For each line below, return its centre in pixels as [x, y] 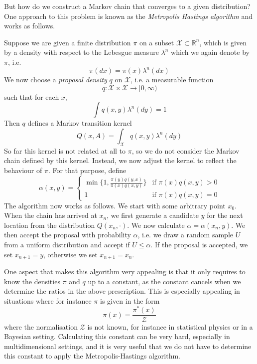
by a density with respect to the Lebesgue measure [81, 52]
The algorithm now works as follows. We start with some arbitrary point [115, 205]
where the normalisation [41, 326]
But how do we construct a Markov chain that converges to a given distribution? [127, 6]
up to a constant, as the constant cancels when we [164, 281]
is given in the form [130, 300]
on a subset [157, 42]
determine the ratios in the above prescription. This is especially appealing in [122, 291]
